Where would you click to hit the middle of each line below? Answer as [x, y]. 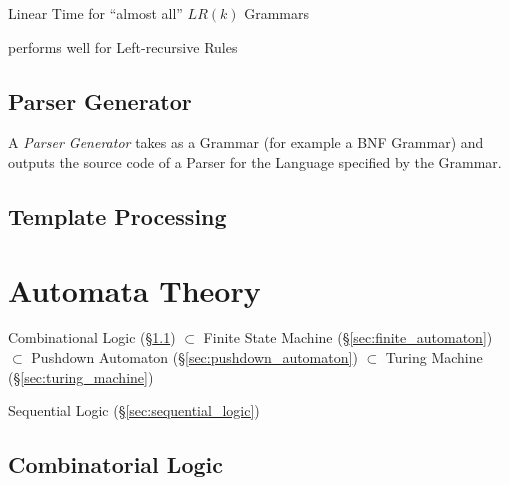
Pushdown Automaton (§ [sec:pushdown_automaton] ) [194, 357]
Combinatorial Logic [115, 464]
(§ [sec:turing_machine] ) [81, 376]
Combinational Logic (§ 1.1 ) [92, 337]
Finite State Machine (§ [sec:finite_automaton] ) [348, 337]
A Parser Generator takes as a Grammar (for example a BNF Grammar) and [246, 142]
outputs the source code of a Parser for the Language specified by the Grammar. [255, 161]
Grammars [277, 13]
